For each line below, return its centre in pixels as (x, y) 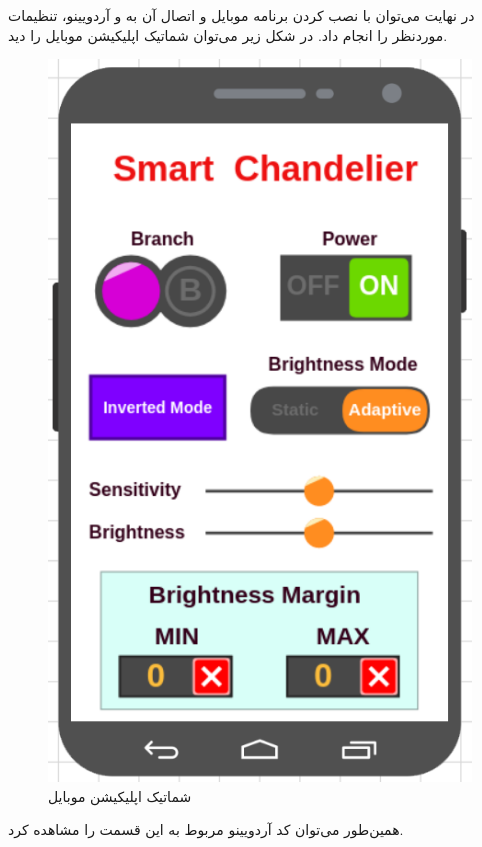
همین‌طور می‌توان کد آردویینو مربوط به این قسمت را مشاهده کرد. (206, 829)
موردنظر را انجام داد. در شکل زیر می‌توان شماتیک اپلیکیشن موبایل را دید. (228, 34)
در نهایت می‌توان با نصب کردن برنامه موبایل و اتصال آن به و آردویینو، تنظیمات (241, 15)
